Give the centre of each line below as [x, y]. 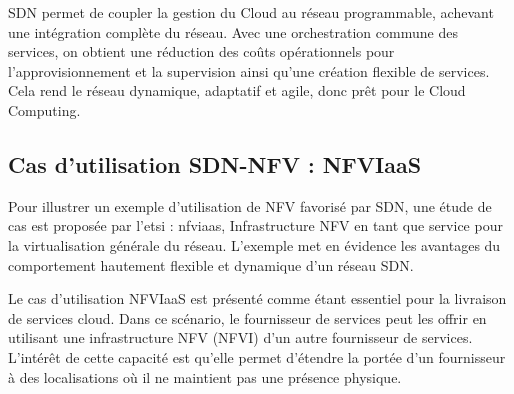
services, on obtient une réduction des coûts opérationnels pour [201, 51]
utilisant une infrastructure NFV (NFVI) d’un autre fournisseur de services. [240, 337]
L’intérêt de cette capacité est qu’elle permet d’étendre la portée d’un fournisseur [257, 356]
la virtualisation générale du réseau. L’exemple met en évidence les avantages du [254, 244]
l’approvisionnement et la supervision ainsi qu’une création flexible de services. [249, 70]
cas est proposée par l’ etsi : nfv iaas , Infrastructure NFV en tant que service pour [255, 225]
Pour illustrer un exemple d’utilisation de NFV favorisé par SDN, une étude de [250, 205]
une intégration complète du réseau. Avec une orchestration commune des [233, 31]
